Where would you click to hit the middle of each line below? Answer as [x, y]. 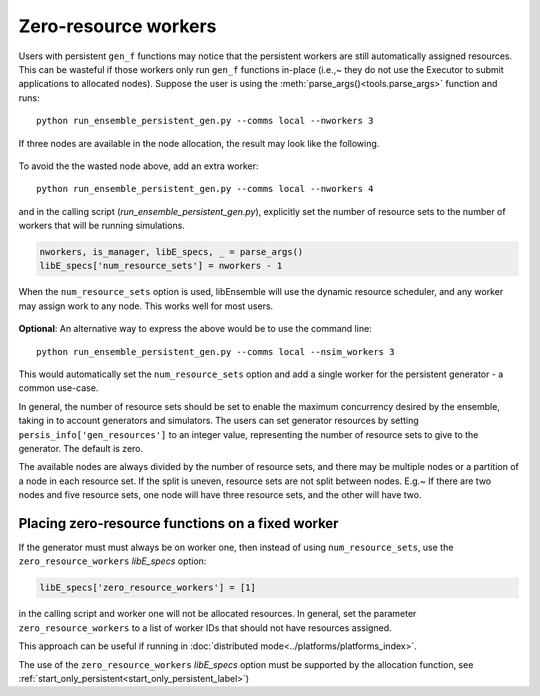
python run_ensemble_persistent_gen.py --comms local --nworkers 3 [205, 121]
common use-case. [58, 388]
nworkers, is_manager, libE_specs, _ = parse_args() [171, 252]
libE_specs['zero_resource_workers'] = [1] [148, 588]
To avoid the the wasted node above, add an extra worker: [138, 166]
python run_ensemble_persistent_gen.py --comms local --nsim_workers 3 [215, 351]
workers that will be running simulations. [101, 226]
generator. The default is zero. [81, 448]
